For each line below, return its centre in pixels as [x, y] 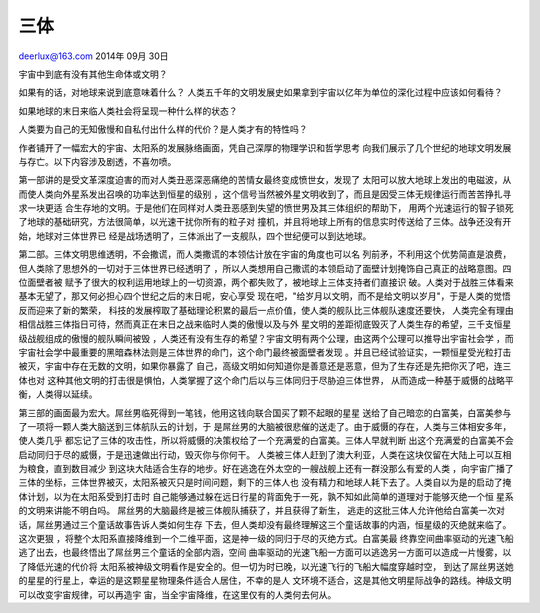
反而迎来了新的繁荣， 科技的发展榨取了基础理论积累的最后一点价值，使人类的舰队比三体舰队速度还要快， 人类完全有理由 [266, 310]
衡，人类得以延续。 [58, 394]
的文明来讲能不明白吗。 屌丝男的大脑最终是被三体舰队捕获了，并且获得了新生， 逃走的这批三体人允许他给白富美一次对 [261, 511]
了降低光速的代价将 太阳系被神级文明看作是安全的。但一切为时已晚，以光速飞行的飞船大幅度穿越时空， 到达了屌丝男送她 [266, 566]
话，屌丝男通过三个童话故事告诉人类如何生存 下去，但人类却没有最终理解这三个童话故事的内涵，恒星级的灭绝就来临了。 [265, 524]
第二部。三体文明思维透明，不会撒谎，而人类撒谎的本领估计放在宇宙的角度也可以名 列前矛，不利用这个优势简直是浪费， [265, 254]
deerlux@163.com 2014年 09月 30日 [93, 56]
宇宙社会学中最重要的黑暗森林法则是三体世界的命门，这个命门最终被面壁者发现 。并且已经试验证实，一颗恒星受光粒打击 [265, 352]
